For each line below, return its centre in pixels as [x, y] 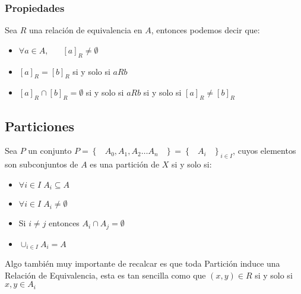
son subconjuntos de [42, 164]
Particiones [40, 126]
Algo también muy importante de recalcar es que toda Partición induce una [142, 263]
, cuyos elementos [264, 151]
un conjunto [50, 151]
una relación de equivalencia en [85, 30]
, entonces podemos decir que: [205, 30]
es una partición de [125, 164]
